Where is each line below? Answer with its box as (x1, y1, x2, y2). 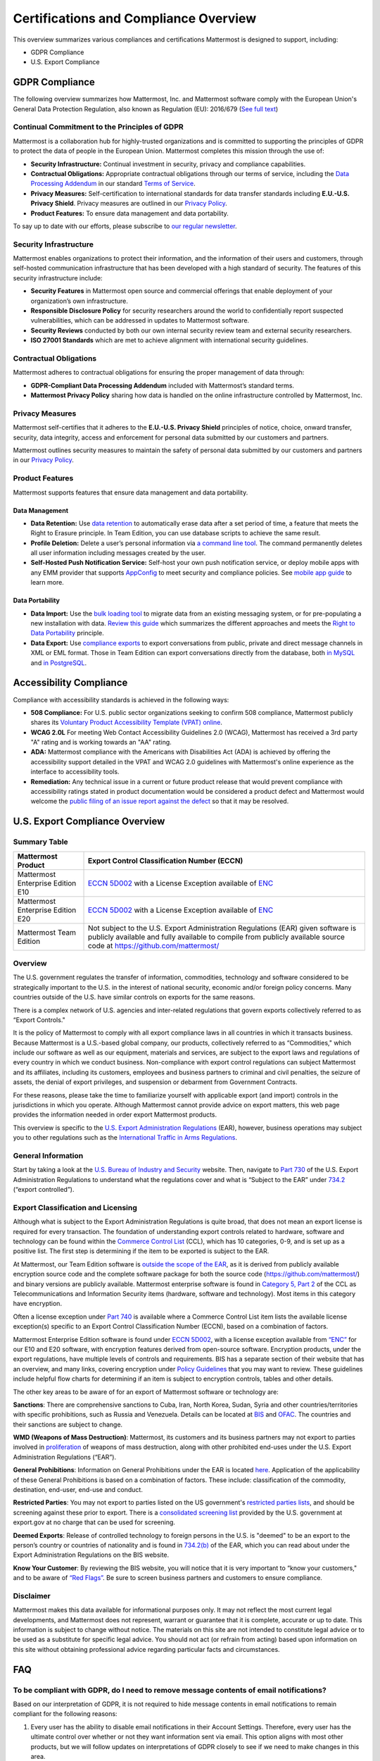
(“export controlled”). (13, 1186, 75, 1194)
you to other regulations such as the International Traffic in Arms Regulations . (13, 1133, 238, 1142)
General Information (13, 1150, 84, 1160)
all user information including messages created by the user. (30, 549, 206, 557)
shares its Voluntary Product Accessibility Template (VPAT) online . (30, 718, 223, 727)
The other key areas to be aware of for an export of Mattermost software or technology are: (13, 1388, 279, 1396)
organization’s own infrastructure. (30, 297, 128, 305)
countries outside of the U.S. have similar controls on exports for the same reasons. (13, 993, 255, 1002)
